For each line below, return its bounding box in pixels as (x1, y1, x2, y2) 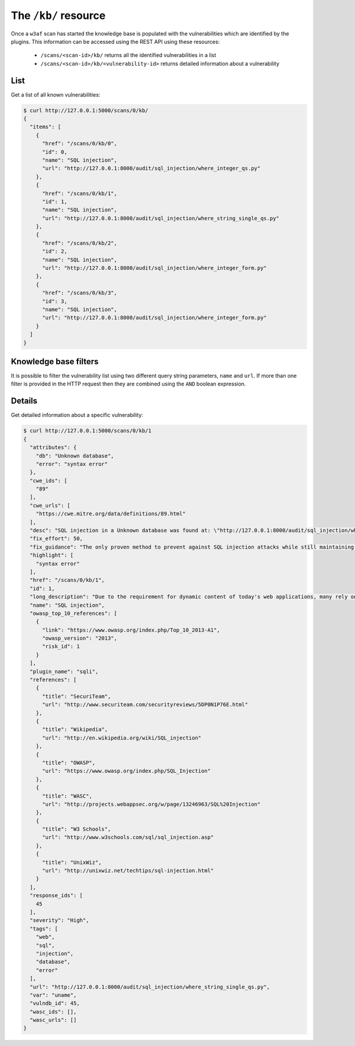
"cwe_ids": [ (30, 477, 67, 484)
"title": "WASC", (42, 792, 93, 799)
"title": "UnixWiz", (42, 859, 102, 866)
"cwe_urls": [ (30, 502, 71, 509)
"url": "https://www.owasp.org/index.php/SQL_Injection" (42, 768, 211, 774)
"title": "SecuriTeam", (42, 693, 111, 700)
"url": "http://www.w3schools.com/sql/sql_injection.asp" (42, 834, 214, 841)
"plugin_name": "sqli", (30, 668, 99, 675)
